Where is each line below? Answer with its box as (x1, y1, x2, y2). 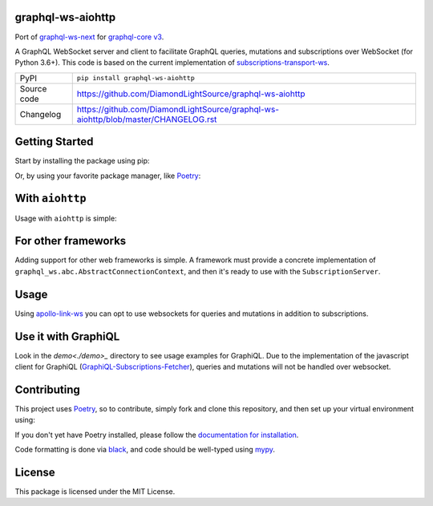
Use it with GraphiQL (14, 330, 120, 343)
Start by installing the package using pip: (14, 156, 150, 166)
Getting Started (14, 135, 94, 148)
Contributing (14, 383, 80, 396)
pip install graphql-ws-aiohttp (76, 74, 196, 83)
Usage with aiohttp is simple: (14, 213, 117, 223)
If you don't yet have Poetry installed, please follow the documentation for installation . (14, 430, 299, 439)
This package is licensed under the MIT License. (14, 486, 176, 496)
